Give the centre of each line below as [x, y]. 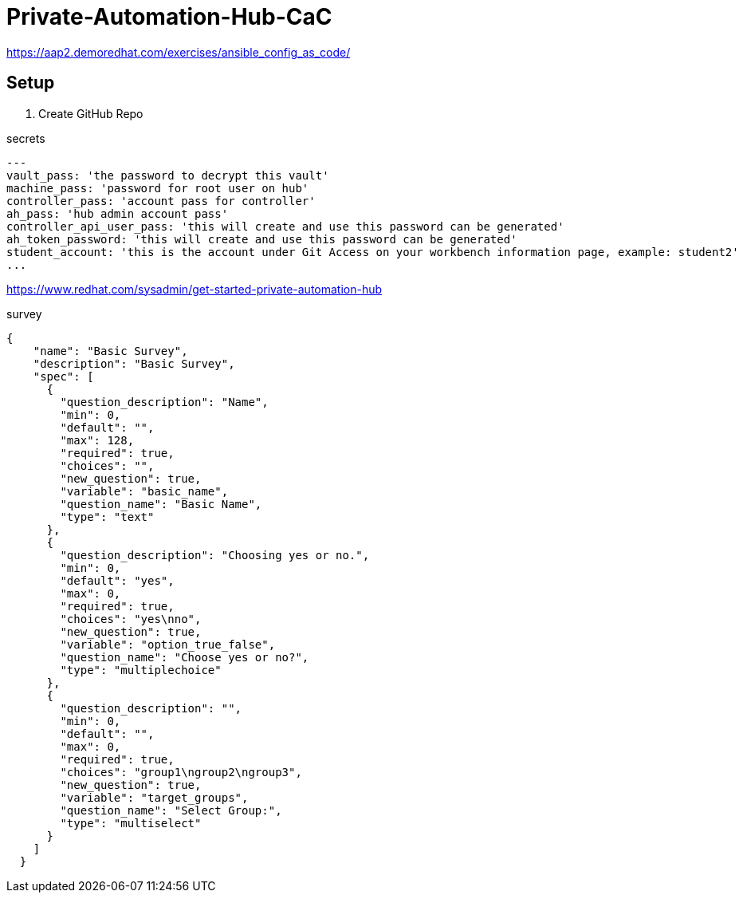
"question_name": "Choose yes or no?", [185, 657]
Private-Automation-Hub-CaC [169, 17]
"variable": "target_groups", [154, 797]
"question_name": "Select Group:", [171, 810]
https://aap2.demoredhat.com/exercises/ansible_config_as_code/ [179, 52]
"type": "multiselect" [131, 823]
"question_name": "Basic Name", [161, 504]
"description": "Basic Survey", [134, 363]
